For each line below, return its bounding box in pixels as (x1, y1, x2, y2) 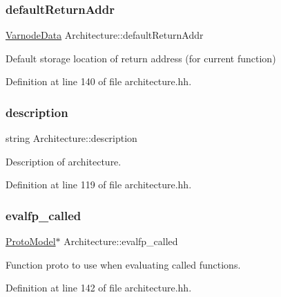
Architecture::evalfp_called (64, 234, 178, 249)
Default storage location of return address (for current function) (6, 51, 276, 65)
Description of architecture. (6, 154, 122, 168)
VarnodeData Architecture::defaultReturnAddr (6, 28, 204, 42)
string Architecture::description (6, 131, 137, 145)
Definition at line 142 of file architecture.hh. (6, 280, 192, 295)
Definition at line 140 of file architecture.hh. (6, 74, 192, 89)
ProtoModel (6, 234, 56, 249)
